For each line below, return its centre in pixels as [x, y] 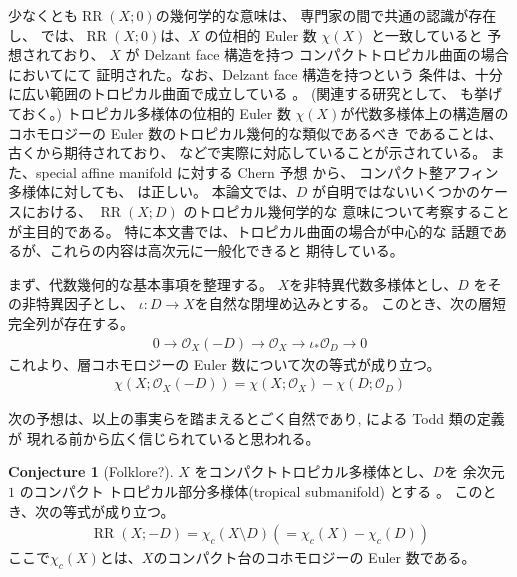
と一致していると [426, 34]
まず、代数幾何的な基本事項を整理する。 [141, 283]
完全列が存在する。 [71, 322]
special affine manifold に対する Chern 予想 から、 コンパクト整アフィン [267, 171]
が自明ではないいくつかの [396, 191]
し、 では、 [45, 34]
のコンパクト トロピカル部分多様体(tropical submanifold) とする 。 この [251, 490]
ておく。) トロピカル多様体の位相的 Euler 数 [149, 112]
